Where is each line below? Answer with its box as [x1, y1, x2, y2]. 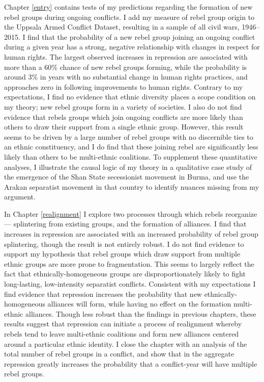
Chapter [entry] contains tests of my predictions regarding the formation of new [4, 2, 253, 12]
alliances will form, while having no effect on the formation [47, 298, 231, 309]
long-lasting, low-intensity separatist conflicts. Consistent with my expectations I [4, 278, 256, 289]
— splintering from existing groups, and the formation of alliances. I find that [4, 218, 247, 229]
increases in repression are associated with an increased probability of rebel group [4, 228, 258, 239]
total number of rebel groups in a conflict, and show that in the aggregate [4, 348, 234, 359]
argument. [4, 191, 36, 202]
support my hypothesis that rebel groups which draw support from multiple [4, 248, 241, 259]
